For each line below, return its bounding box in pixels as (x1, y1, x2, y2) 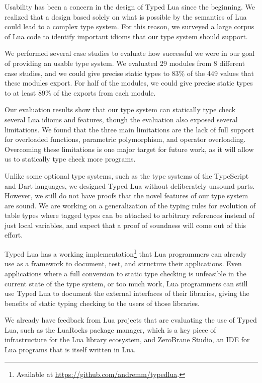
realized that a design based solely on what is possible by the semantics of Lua (5, 11, 247, 22)
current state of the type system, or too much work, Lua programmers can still (5, 278, 248, 288)
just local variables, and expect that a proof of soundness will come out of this (5, 219, 246, 230)
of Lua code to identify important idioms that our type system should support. (5, 31, 248, 41)
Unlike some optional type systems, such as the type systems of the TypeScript (5, 170, 249, 181)
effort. (5, 229, 23, 240)
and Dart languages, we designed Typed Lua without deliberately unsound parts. (5, 180, 255, 191)
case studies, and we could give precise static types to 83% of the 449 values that (5, 67, 254, 78)
